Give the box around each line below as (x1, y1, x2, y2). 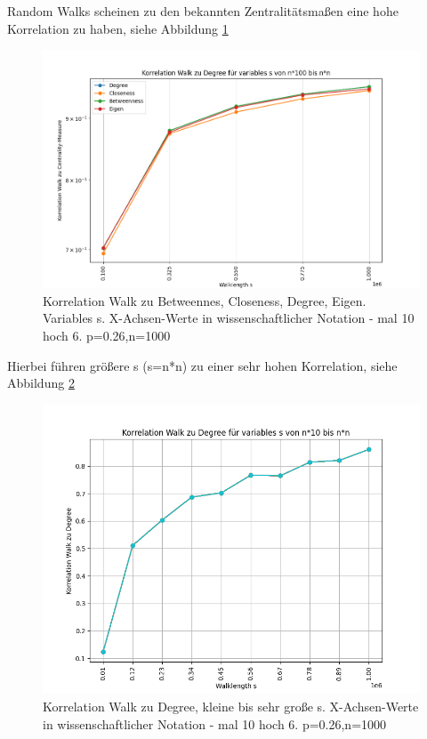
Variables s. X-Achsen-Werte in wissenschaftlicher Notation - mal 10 (43, 309, 415, 327)
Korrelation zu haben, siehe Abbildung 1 (7, 19, 229, 37)
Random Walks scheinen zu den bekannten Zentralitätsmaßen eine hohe (7, 2, 399, 20)
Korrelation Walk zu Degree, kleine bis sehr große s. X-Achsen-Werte (43, 696, 419, 715)
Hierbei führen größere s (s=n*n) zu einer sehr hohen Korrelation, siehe (7, 356, 398, 374)
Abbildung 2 (7, 374, 75, 392)
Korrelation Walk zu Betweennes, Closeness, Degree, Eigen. (43, 291, 367, 309)
